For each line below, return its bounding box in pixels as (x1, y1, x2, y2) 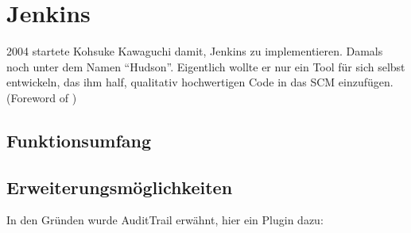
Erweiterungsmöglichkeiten (6, 174, 233, 199)
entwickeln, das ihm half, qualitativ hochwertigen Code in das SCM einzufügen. (6, 74, 394, 90)
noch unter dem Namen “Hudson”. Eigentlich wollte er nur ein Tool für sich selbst (6, 58, 405, 74)
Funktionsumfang (6, 128, 152, 152)
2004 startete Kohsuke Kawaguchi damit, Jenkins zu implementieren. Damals (6, 43, 383, 59)
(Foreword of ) (6, 89, 77, 105)
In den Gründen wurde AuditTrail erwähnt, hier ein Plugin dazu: (6, 212, 324, 228)
